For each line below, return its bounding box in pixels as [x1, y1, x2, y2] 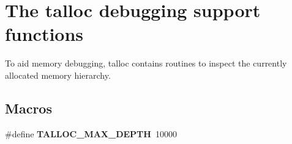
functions [5, 21, 84, 46]
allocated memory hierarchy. [5, 68, 111, 81]
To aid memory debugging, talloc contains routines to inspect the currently [5, 57, 287, 70]
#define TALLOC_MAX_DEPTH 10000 [5, 127, 177, 140]
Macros [5, 98, 52, 117]
